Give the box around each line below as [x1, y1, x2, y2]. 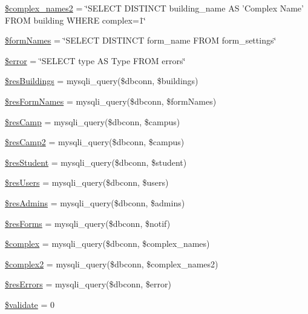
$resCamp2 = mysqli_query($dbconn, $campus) [5, 136, 185, 148]
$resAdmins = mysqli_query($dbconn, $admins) [5, 196, 185, 209]
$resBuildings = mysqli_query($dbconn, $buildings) [5, 74, 198, 87]
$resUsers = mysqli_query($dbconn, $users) [5, 176, 169, 189]
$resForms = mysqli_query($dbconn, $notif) [5, 217, 171, 229]
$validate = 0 [5, 298, 55, 310]
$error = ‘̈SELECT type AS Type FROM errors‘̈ [5, 54, 186, 67]
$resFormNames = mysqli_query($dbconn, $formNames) [5, 94, 217, 107]
